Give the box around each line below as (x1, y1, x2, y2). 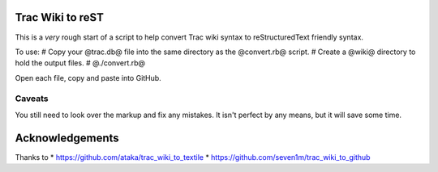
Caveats (15, 93, 49, 104)
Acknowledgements (15, 131, 119, 145)
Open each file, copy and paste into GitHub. (15, 73, 161, 82)
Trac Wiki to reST (15, 10, 105, 24)
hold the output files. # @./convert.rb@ (15, 58, 146, 68)
